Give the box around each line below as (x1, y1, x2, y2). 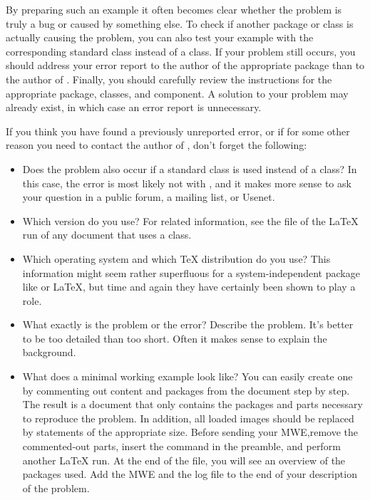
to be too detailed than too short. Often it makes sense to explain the (22, 330, 327, 345)
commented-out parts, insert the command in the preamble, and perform (22, 439, 341, 454)
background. (22, 345, 76, 360)
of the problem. (22, 480, 90, 495)
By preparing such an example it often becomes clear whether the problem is (6, 2, 342, 16)
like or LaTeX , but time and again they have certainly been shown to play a (22, 279, 356, 294)
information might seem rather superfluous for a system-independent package (22, 265, 360, 280)
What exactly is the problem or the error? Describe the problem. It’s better (22, 317, 354, 332)
